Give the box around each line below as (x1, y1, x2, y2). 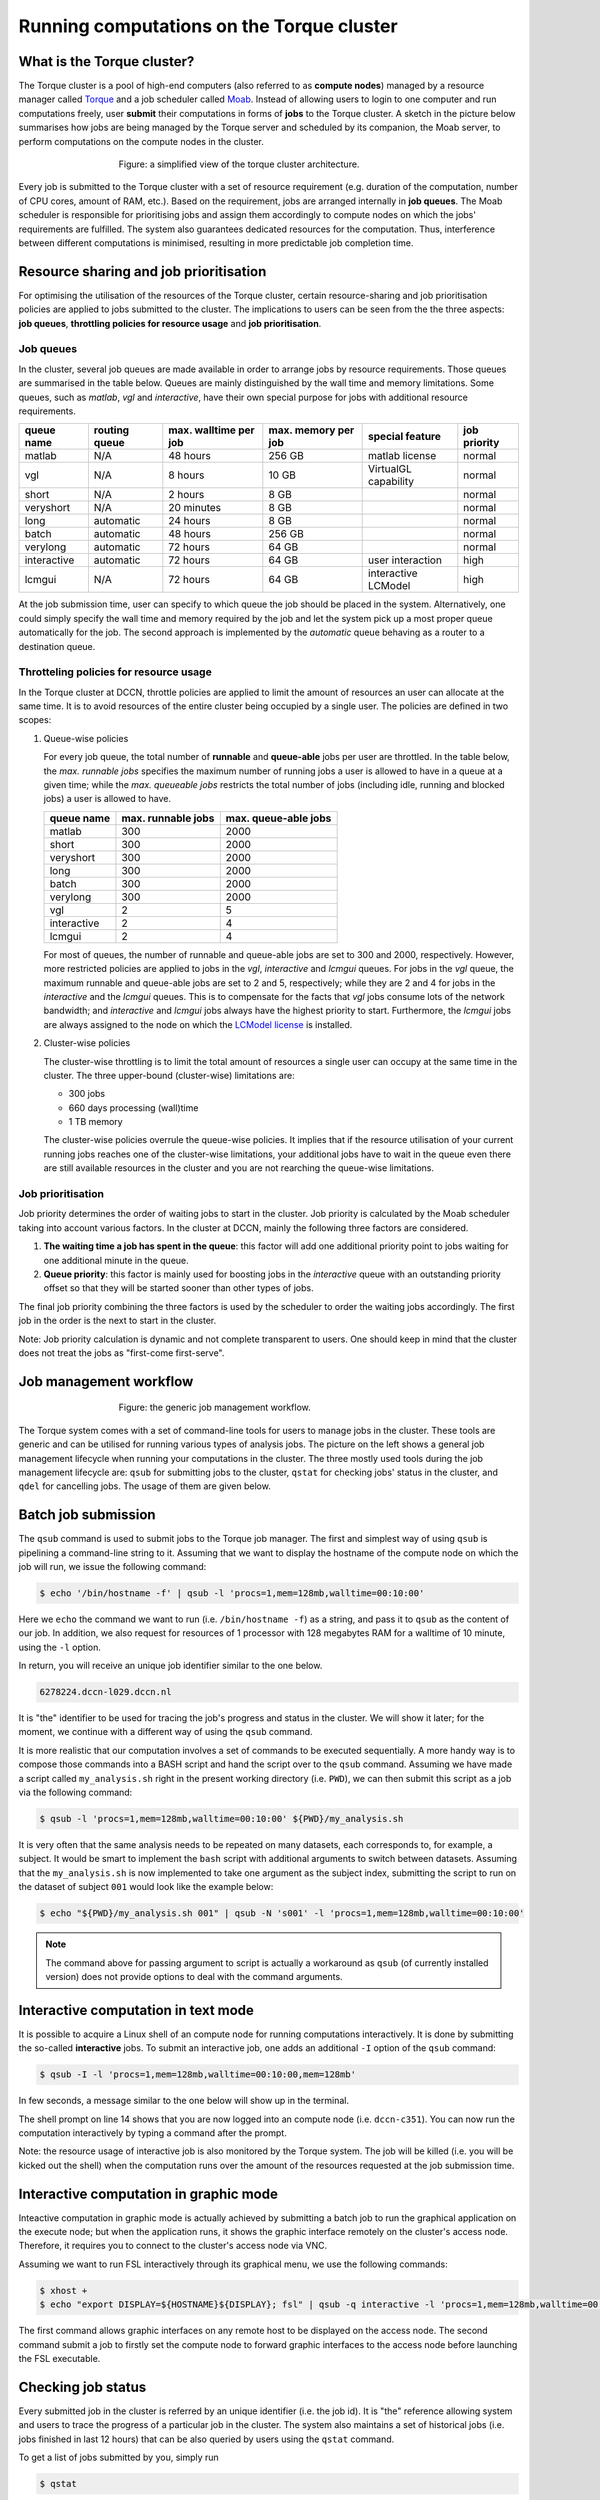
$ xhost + (39, 2285, 88, 2296)
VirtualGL (368, 462, 412, 476)
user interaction (368, 553, 442, 567)
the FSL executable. (18, 2352, 101, 2364)
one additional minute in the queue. (43, 1254, 189, 1266)
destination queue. (18, 640, 96, 652)
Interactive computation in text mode (18, 2001, 255, 2019)
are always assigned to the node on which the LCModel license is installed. (43, 1018, 353, 1030)
